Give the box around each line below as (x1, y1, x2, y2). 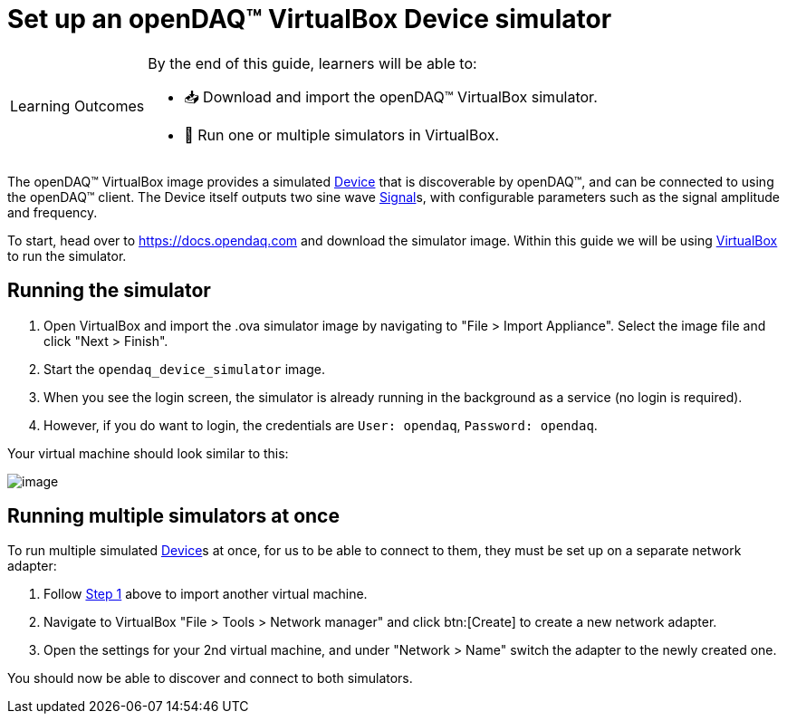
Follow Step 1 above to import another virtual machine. (43, 586, 368, 602)
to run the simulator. (7, 247, 127, 264)
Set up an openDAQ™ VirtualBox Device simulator (7, 4, 612, 34)
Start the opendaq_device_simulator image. (43, 360, 325, 377)
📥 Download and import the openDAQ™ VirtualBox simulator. (184, 87, 598, 106)
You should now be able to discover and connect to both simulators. (7, 670, 413, 687)
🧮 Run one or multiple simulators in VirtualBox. (184, 125, 499, 144)
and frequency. (7, 204, 98, 220)
